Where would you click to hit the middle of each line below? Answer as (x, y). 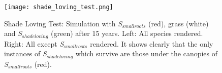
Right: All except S (34, 43)
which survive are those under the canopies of (147, 53)
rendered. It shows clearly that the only (152, 43)
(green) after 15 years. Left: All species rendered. (127, 33)
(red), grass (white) (178, 23)
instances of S (25, 53)
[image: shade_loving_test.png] (59, 7)
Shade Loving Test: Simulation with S (63, 23)
